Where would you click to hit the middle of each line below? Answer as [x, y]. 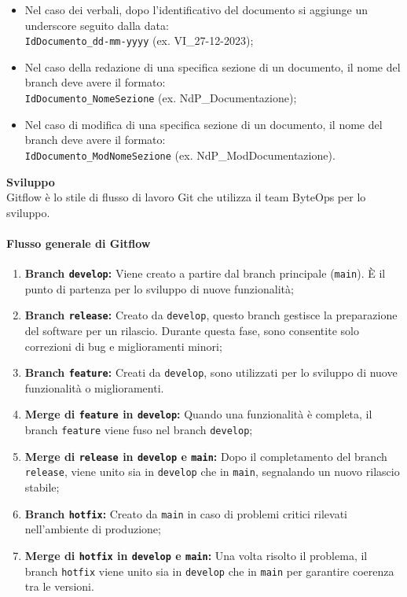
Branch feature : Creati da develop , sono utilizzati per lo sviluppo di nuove [211, 372]
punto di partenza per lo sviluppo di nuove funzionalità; [159, 288]
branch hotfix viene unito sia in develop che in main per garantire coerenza [209, 571]
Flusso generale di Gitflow [79, 243]
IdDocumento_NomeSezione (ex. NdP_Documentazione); [161, 98]
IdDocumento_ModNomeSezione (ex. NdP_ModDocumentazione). [180, 155]
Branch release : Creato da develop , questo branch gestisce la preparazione [211, 315]
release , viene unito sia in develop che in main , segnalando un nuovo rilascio [212, 472]
